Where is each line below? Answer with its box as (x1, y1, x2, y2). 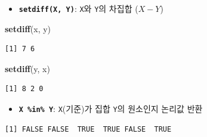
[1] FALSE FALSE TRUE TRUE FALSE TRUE (5, 124, 172, 133)
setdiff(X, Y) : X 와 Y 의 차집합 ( (18, 2, 138, 14)
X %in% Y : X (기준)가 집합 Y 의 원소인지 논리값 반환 (18, 102, 203, 115)
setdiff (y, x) (5, 62, 50, 74)
